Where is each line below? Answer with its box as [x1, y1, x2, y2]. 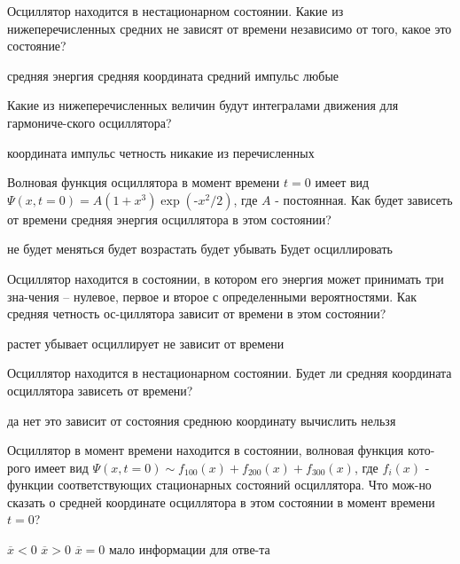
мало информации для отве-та [109, 540, 270, 559]
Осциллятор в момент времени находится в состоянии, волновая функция [7, 441, 404, 459]
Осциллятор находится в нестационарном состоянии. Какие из [7, 2, 344, 20]
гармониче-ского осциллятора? [7, 113, 172, 131]
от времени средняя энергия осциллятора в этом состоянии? [7, 209, 331, 228]
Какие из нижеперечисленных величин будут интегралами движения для [7, 96, 399, 114]
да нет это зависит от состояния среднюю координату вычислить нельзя [7, 411, 396, 429]
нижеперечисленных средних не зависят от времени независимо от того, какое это [7, 19, 452, 37]
